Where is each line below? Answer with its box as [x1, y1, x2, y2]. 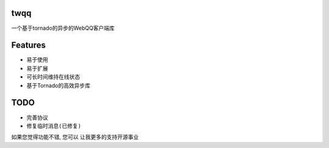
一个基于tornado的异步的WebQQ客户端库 [11, 24, 115, 32]
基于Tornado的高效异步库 [26, 82, 91, 89]
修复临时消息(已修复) [26, 122, 82, 129]
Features [11, 40, 46, 51]
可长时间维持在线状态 [26, 73, 80, 80]
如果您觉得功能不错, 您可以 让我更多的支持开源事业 [11, 133, 139, 141]
